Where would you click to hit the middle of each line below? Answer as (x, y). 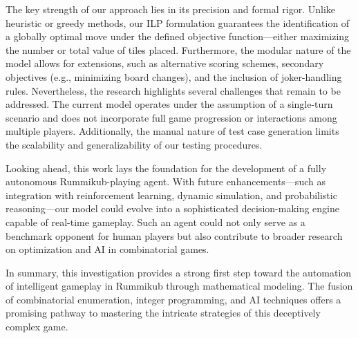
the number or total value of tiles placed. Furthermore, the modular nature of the (178, 49)
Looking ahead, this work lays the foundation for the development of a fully (166, 168)
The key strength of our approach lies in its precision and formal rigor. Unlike (170, 9)
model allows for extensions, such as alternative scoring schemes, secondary (165, 63)
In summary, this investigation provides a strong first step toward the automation (179, 272)
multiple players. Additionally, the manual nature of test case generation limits (172, 131)
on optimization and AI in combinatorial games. (107, 249)
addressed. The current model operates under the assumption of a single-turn (169, 104)
